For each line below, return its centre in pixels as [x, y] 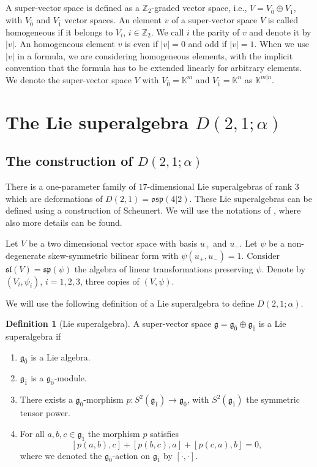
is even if [141, 44]
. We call [167, 32]
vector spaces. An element [113, 19]
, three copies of [110, 281]
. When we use [282, 44]
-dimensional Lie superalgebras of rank [220, 186]
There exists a [46, 399]
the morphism [114, 433]
